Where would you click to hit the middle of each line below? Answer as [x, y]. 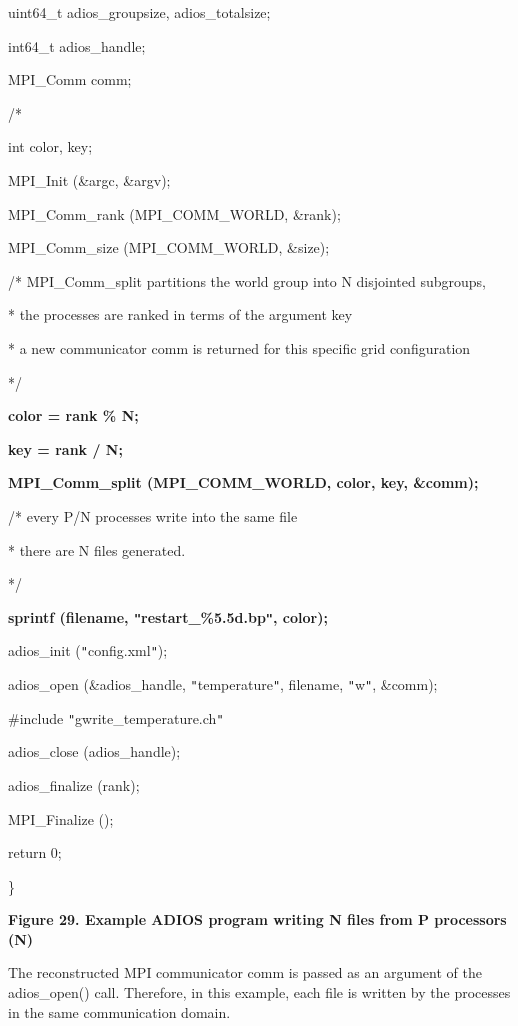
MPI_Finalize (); [61, 818]
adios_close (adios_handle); [94, 751]
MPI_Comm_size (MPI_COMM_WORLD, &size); [169, 247]
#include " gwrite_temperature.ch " [116, 717]
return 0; [35, 852]
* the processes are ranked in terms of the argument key [180, 314]
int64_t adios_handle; [77, 45]
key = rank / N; [65, 448]
